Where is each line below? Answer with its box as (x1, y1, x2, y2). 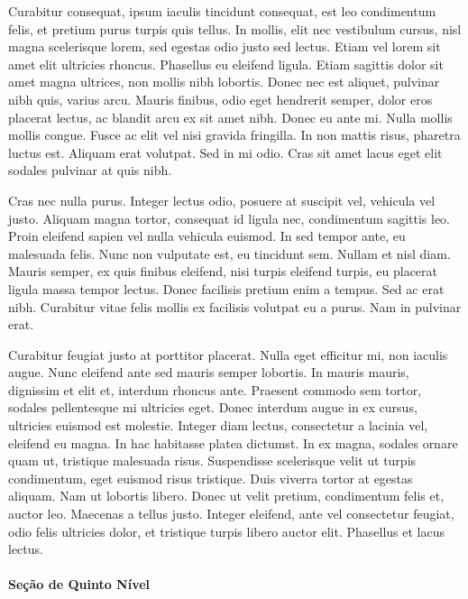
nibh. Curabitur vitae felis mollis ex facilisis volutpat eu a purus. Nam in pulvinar (8, 297, 462, 316)
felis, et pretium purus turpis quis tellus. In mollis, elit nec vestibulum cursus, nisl (8, 19, 462, 38)
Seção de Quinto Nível (8, 575, 151, 594)
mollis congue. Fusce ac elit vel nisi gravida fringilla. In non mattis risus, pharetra (8, 125, 461, 144)
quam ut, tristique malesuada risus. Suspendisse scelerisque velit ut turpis (8, 451, 417, 470)
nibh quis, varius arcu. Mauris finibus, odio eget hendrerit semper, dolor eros (8, 89, 433, 108)
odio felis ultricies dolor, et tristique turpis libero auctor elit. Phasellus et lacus (8, 521, 445, 540)
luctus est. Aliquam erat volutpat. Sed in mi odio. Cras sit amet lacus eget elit (8, 143, 443, 161)
